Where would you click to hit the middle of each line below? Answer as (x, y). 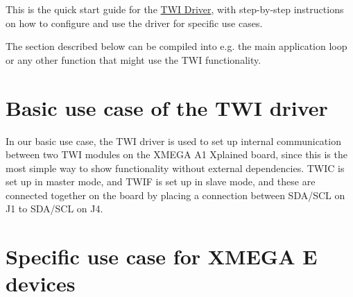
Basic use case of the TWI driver (167, 107)
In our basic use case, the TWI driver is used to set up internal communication (173, 141)
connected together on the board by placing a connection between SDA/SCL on (175, 195)
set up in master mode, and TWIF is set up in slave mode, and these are (161, 181)
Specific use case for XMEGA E (162, 256)
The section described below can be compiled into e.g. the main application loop (176, 46)
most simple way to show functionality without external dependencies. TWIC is (175, 168)
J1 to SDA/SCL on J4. (54, 209)
